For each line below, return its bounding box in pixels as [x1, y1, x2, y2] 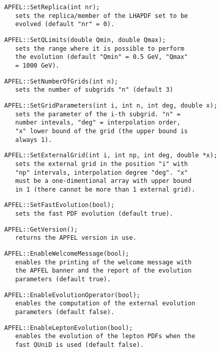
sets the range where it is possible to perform [15, 45, 185, 52]
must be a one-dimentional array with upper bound [15, 177, 192, 185]
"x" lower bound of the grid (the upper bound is [15, 127, 188, 135]
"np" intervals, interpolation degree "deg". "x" [15, 169, 188, 176]
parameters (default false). [15, 308, 115, 316]
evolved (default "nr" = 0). [15, 20, 115, 28]
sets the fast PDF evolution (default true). [15, 210, 173, 218]
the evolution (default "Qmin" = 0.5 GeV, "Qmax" [15, 53, 188, 61]
